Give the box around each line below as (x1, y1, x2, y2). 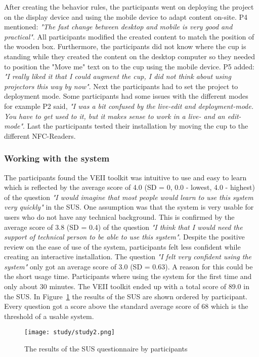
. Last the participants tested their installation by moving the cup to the (23, 121, 248, 131)
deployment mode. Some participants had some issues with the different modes (4, 91, 248, 101)
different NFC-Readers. (4, 130, 76, 141)
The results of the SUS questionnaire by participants (24, 343, 188, 354)
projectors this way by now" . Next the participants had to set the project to (4, 81, 238, 91)
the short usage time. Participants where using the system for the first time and (4, 271, 252, 282)
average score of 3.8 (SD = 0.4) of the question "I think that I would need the (4, 221, 243, 232)
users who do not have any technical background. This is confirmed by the (4, 211, 235, 222)
